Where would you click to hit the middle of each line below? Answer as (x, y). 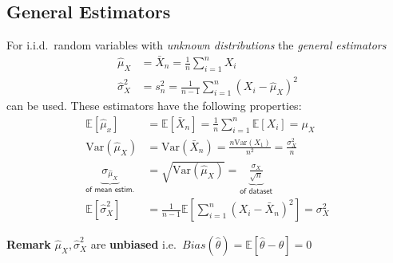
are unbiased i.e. (133, 244)
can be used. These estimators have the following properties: (154, 106)
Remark (29, 244)
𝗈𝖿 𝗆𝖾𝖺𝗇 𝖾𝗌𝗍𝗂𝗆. (110, 190)
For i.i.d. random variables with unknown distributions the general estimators (196, 45)
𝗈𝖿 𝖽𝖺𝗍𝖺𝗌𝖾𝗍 (256, 191)
